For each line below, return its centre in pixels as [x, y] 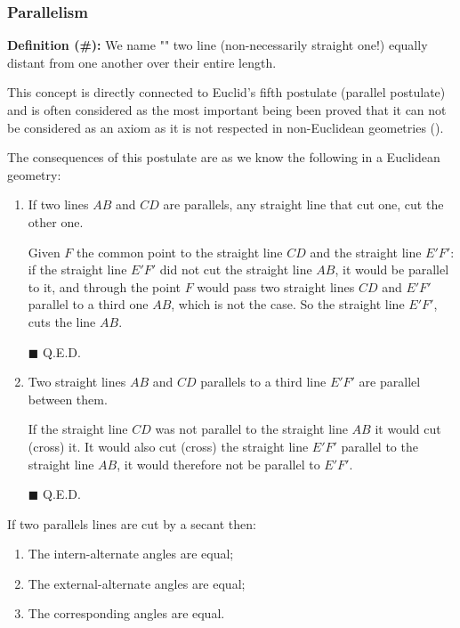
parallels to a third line [263, 382]
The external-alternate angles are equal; [137, 583]
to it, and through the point [104, 286]
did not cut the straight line [236, 269]
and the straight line [366, 252]
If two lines [58, 204]
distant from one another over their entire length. [142, 62]
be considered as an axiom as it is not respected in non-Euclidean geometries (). [226, 127]
